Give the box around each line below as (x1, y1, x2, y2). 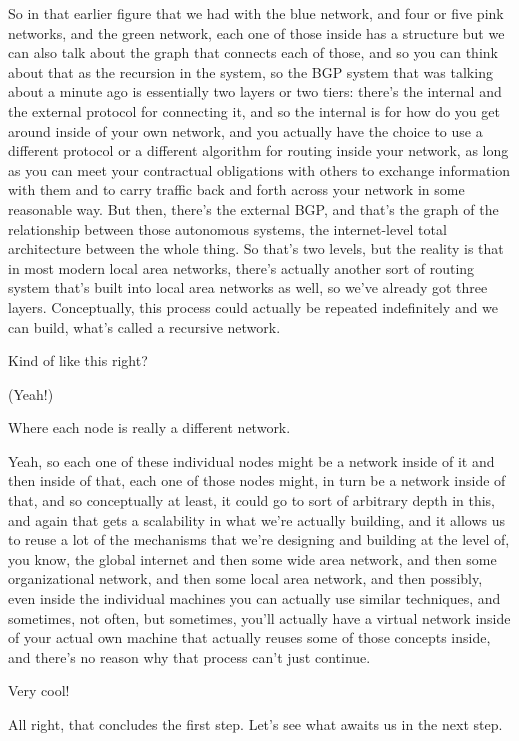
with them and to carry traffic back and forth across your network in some (8, 179, 465, 200)
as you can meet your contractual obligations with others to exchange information (8, 159, 511, 180)
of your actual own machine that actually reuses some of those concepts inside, (8, 627, 491, 648)
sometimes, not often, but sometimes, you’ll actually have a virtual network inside (8, 607, 511, 628)
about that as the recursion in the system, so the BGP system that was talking (8, 61, 493, 82)
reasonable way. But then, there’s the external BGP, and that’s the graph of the (8, 198, 499, 219)
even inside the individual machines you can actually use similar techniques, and (8, 588, 501, 609)
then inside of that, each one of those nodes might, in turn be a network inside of (8, 470, 506, 491)
